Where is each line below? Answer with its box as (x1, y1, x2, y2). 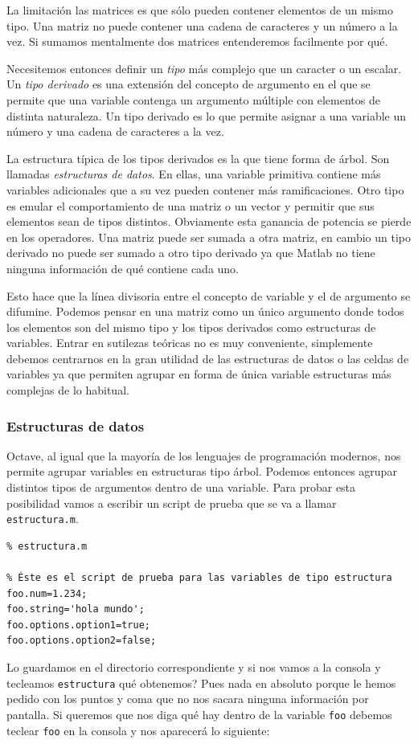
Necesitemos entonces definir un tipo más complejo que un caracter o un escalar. (6, 59, 402, 76)
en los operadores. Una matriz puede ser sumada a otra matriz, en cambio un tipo (6, 228, 411, 245)
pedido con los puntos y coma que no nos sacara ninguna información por (6, 690, 369, 707)
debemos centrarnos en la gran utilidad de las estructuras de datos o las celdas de (6, 350, 409, 366)
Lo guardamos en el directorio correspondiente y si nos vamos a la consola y (6, 659, 381, 676)
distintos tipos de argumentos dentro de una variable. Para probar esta (6, 479, 356, 496)
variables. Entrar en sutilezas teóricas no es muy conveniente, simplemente (6, 334, 373, 351)
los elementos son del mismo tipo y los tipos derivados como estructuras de (6, 318, 376, 335)
